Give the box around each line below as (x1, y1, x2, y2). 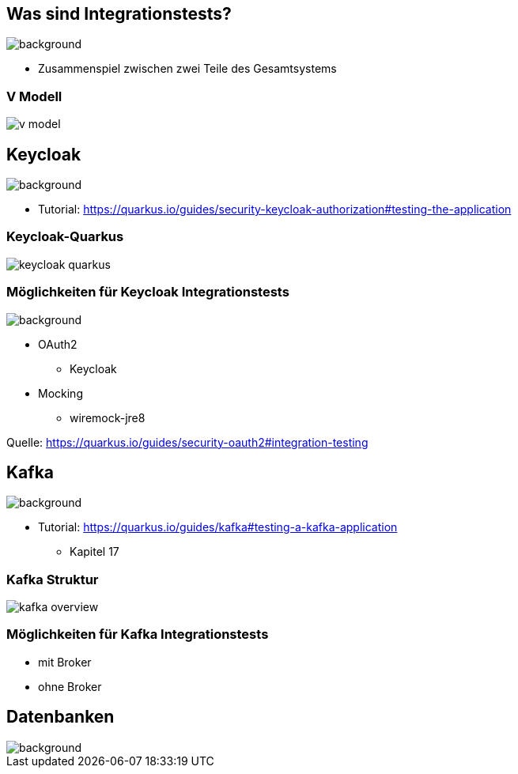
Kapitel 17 (70, 545, 119, 559)
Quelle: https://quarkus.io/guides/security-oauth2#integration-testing (6, 435, 369, 449)
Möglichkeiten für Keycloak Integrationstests (6, 284, 289, 300)
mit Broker (38, 655, 92, 669)
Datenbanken (6, 707, 115, 727)
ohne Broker (38, 679, 102, 693)
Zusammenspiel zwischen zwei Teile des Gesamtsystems (38, 62, 337, 76)
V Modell (6, 88, 62, 104)
